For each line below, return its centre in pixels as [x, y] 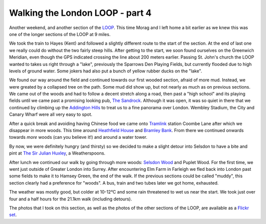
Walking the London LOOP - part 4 [80, 13]
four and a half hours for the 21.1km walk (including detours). [71, 199]
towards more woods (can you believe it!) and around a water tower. [78, 137]
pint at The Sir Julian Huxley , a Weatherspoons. [57, 153]
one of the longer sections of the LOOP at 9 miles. [60, 34]
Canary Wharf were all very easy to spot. [51, 114]
